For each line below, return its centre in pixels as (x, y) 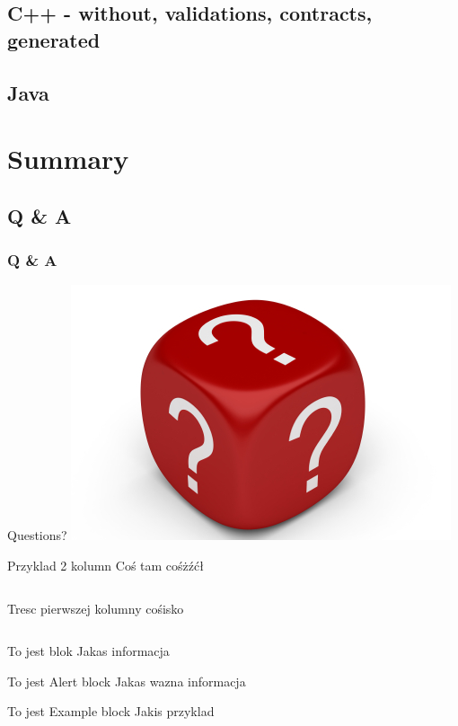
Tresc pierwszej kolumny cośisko (96, 608)
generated (54, 39)
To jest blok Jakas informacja (88, 651)
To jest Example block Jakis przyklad (111, 711)
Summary (68, 159)
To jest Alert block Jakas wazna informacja (127, 681)
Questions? (37, 535)
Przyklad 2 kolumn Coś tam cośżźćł (106, 565)
